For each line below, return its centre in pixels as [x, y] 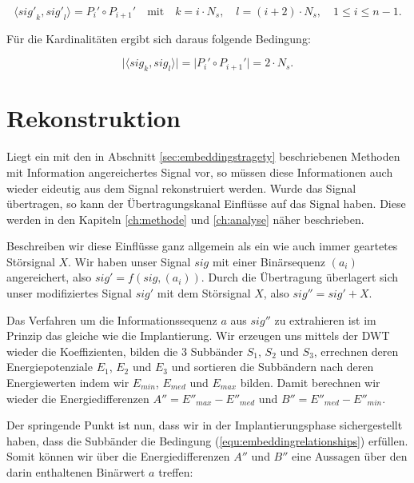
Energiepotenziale [50, 367]
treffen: [176, 472]
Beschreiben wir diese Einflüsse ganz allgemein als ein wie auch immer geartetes [202, 246]
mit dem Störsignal [204, 293]
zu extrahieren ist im [325, 319]
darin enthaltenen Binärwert [76, 472]
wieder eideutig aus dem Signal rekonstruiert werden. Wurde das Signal [181, 188]
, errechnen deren [356, 351]
